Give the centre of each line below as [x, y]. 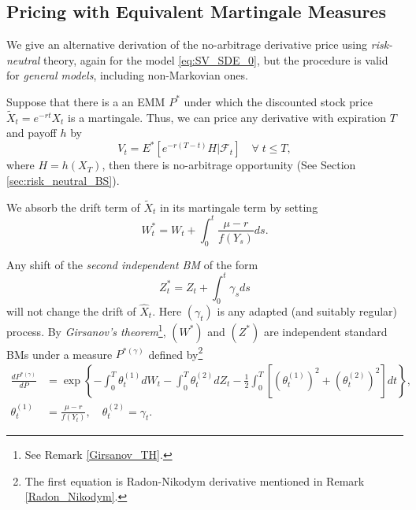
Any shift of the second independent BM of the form [132, 264]
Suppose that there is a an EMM [86, 101]
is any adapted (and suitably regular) [307, 310]
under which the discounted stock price [278, 101]
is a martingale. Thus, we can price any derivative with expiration [227, 117]
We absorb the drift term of [73, 207]
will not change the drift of [71, 310]
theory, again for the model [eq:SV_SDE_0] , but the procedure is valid [216, 59]
